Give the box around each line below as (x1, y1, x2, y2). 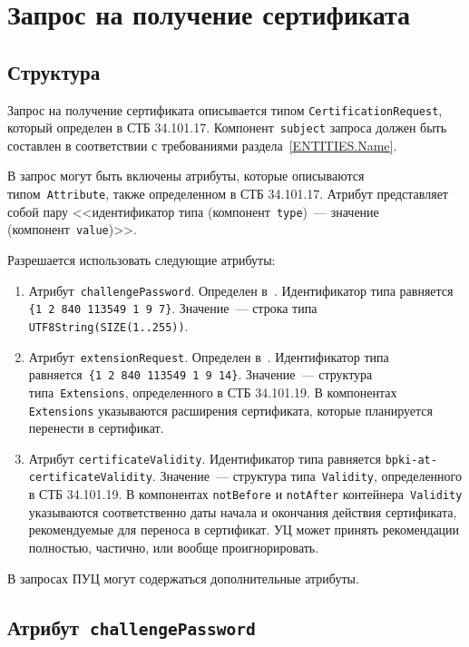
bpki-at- (385, 453, 437, 466)
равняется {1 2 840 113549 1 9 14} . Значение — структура (28, 365, 373, 384)
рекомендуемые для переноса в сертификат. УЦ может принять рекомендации (28, 520, 460, 539)
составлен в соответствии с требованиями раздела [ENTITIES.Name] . (7, 135, 397, 154)
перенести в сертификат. (28, 418, 164, 437)
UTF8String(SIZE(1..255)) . (28, 316, 189, 335)
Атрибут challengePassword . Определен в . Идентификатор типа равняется (28, 280, 454, 299)
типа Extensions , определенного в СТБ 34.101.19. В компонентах (28, 382, 397, 401)
